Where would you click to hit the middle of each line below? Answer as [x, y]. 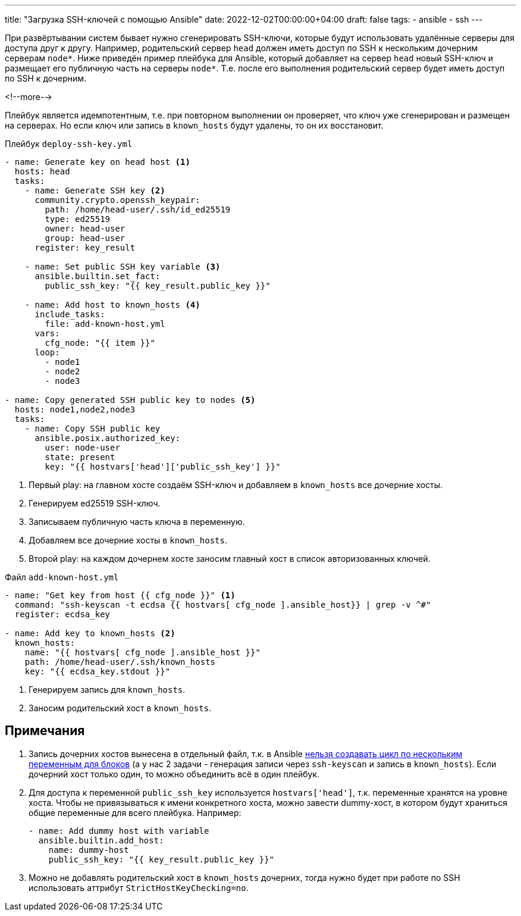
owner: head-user [85, 229]
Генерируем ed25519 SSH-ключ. [95, 503]
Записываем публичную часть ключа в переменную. [137, 522]
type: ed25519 [78, 219]
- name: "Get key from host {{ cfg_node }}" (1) [120, 595]
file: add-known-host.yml [105, 324]
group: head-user [85, 238]
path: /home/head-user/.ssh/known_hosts [120, 662]
